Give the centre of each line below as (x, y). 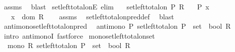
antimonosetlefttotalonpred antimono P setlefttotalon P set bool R (117, 26)
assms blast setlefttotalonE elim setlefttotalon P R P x (106, 6)
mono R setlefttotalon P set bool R (69, 45)
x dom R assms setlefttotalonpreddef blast (92, 16)
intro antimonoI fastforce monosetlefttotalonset (79, 35)
